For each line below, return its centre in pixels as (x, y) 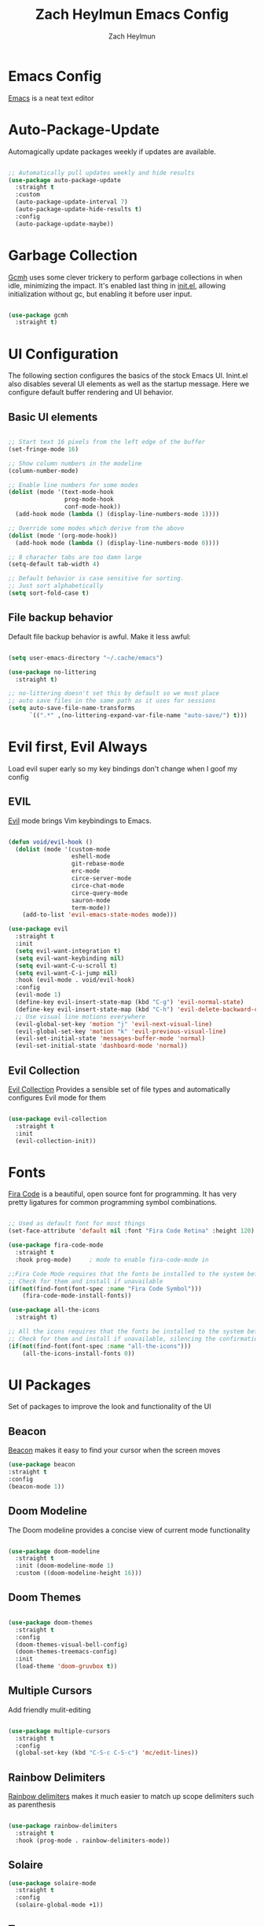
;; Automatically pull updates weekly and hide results (101, 173)
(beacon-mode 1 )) (37, 1486)
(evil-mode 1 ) (38, 995)
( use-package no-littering (52, 672)
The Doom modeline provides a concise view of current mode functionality (129, 1530)
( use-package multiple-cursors (59, 1731)
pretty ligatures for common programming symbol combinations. (113, 1203)
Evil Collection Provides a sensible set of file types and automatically (119, 1089)
